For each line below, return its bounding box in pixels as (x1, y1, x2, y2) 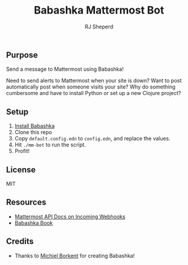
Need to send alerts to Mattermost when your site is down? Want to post (6, 77, 182, 84)
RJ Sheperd (84, 23, 114, 30)
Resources (6, 197, 47, 207)
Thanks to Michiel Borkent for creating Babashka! (14, 252, 135, 259)
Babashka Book (14, 219, 53, 226)
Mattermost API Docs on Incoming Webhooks (14, 213, 126, 220)
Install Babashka (14, 122, 55, 130)
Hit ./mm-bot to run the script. (14, 141, 87, 148)
